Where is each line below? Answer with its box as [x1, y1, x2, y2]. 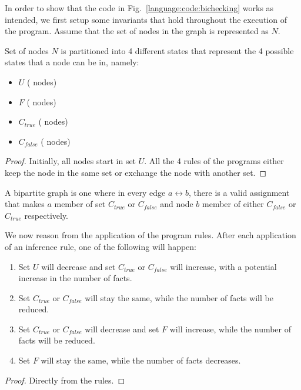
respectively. [24, 209, 69, 221]
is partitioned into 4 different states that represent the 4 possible [61, 44, 294, 56]
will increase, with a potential [170, 260, 277, 272]
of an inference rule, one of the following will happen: [5, 240, 197, 252]
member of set [54, 198, 106, 210]
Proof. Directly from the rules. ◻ [5, 374, 125, 386]
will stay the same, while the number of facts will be [85, 291, 273, 304]
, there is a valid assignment [189, 186, 290, 198]
